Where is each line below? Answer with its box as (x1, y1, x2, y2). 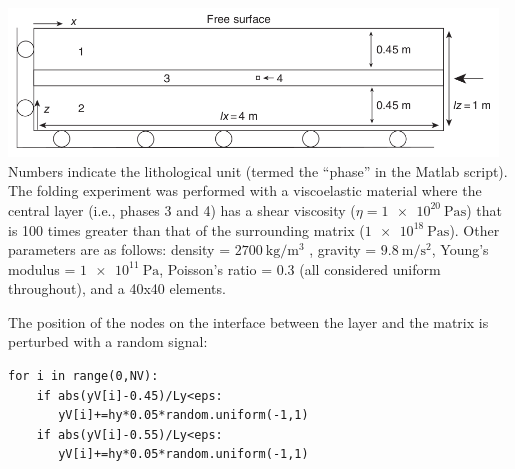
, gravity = (309, 239, 377, 260)
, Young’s (431, 239, 489, 260)
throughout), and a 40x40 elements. (8, 278, 226, 299)
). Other (449, 219, 500, 240)
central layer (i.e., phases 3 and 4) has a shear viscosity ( (8, 199, 356, 220)
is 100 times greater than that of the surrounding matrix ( (8, 219, 365, 240)
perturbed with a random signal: (8, 331, 208, 352)
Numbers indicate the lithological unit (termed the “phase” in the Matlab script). (8, 160, 508, 181)
